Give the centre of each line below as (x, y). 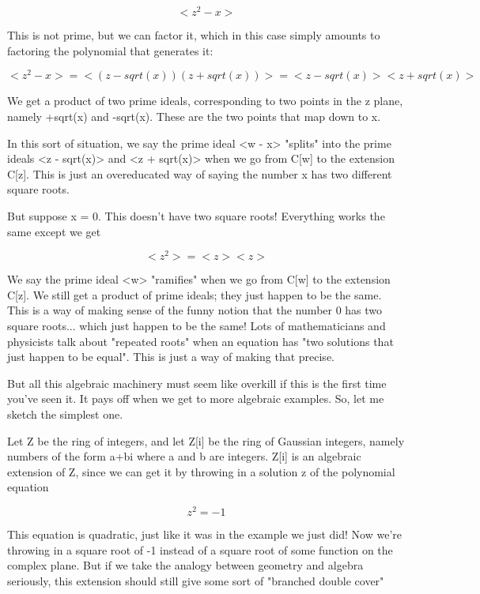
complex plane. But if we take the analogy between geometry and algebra (185, 565)
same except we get (54, 231)
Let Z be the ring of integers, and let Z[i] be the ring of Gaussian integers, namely (206, 440)
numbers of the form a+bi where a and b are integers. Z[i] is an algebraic (184, 456)
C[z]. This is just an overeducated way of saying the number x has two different (200, 173)
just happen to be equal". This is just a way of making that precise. (171, 357)
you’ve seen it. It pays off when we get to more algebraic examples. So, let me (196, 399)
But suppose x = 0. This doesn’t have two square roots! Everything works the (196, 215)
